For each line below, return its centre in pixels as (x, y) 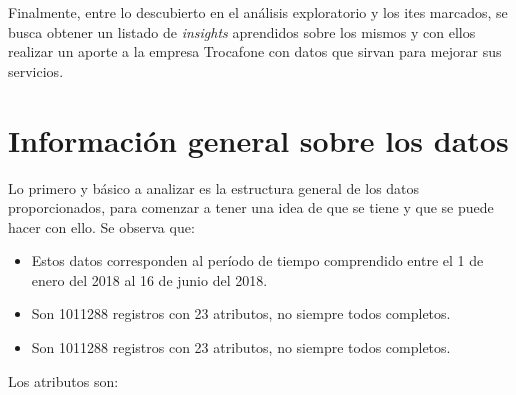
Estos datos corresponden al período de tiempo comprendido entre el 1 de (257, 260)
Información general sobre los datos (258, 139)
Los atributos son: (63, 380)
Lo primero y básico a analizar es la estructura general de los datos (214, 187)
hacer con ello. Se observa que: (101, 226)
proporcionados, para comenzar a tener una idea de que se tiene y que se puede (251, 207)
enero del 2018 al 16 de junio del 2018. (149, 279)
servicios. (36, 70)
